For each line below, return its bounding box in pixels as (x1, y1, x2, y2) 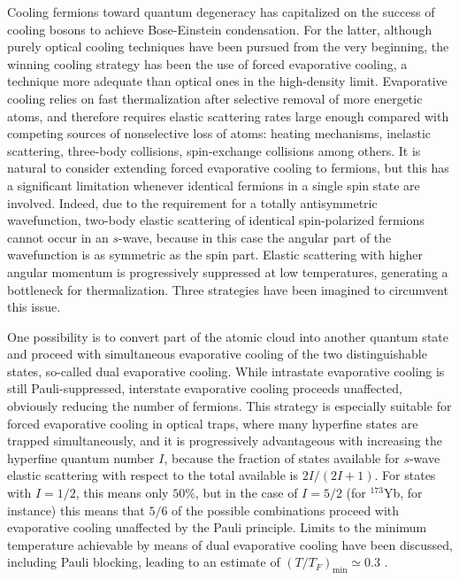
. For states (374, 466, 436, 484)
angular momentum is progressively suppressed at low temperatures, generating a (7, 262, 448, 281)
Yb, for (383, 483, 423, 502)
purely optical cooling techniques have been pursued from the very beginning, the (7, 37, 449, 56)
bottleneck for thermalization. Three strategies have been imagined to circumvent (7, 280, 448, 298)
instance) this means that (7, 500, 145, 519)
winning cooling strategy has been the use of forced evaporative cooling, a (7, 54, 408, 73)
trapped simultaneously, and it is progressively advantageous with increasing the (7, 431, 442, 450)
